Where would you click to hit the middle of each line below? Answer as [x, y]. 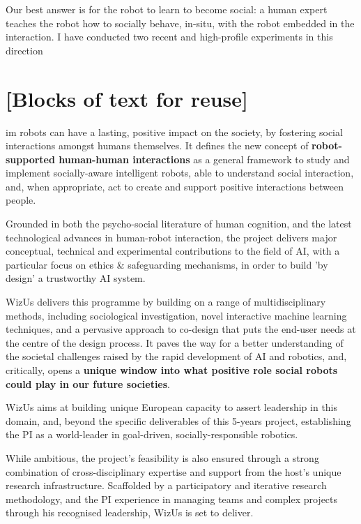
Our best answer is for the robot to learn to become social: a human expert [167, 9]
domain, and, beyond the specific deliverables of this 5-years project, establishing [178, 420]
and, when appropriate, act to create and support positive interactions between [175, 186]
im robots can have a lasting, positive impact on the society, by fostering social [174, 132]
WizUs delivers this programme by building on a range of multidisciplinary [166, 302]
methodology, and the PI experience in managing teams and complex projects [172, 499]
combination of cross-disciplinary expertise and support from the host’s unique [174, 471]
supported [30, 159]
